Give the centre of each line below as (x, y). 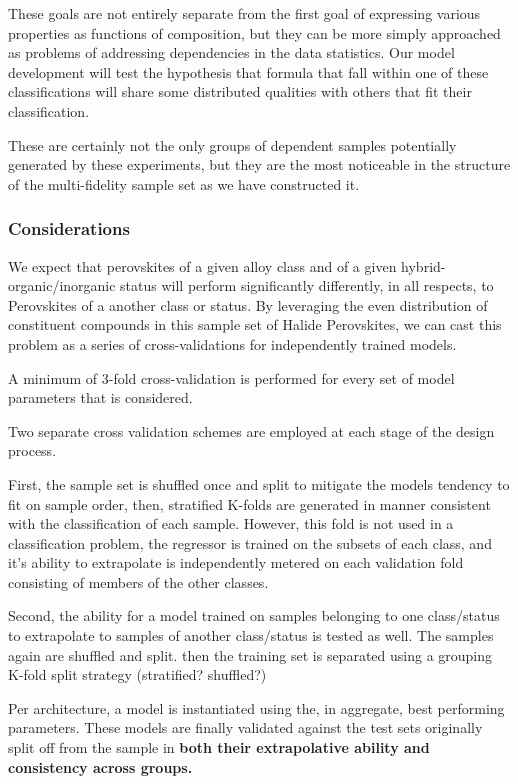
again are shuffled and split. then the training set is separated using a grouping (250, 654)
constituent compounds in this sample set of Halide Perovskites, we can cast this (255, 324)
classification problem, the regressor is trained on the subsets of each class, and (250, 542)
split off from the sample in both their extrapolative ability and (219, 747)
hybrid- (423, 265)
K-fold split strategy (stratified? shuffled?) (137, 674)
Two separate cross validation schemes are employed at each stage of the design (251, 430)
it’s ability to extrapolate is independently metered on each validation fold (236, 562)
